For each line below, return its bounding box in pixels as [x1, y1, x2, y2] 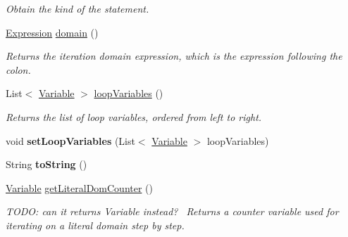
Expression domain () [6, 25, 99, 39]
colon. [6, 62, 31, 77]
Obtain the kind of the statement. [6, 1, 149, 15]
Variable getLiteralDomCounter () [6, 180, 153, 195]
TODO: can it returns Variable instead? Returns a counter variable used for [6, 204, 339, 219]
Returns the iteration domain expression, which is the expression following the [6, 49, 342, 63]
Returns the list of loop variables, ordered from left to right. [6, 109, 262, 124]
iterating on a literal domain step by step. [6, 217, 185, 232]
